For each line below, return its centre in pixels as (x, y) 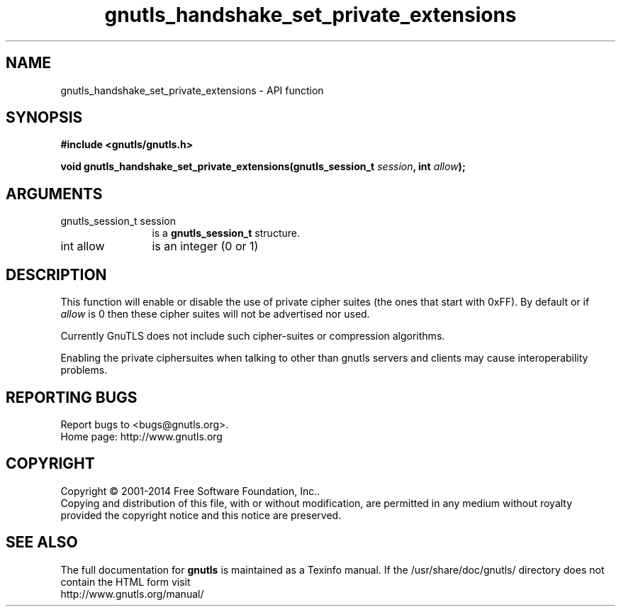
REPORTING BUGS (72, 397)
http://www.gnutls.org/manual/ (132, 594)
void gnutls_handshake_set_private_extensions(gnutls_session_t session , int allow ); (263, 167)
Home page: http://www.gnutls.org (141, 436)
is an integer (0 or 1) (205, 246)
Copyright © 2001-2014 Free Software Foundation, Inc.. (190, 491)
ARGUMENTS (54, 194)
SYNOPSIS (44, 118)
